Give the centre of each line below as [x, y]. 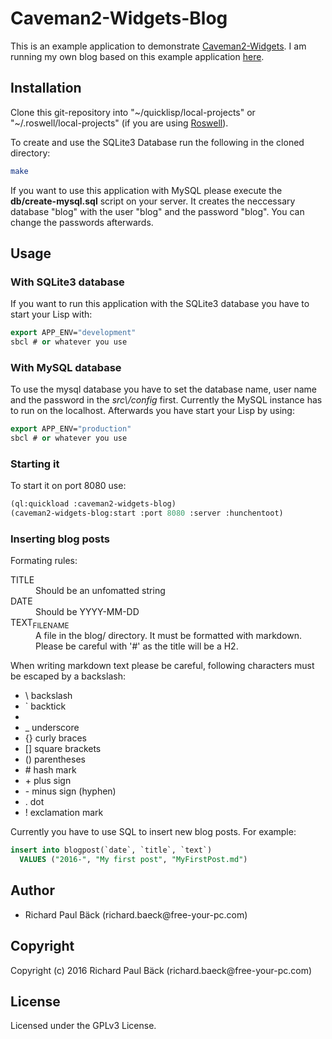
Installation [46, 88]
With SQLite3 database [67, 282]
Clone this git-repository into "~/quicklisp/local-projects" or [133, 112]
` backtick [45, 706]
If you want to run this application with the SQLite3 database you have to [160, 304]
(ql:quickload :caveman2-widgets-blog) [93, 504]
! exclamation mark [64, 813]
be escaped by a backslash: [68, 676]
